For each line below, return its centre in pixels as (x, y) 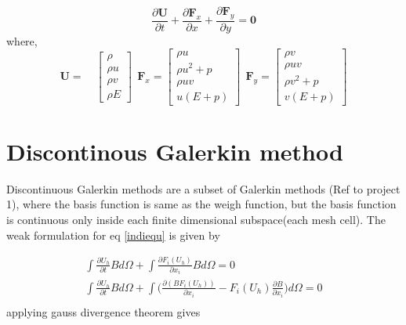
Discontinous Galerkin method (175, 151)
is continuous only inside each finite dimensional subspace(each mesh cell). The (196, 219)
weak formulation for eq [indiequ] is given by (113, 235)
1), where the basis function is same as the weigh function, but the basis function (201, 204)
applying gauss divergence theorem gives (103, 311)
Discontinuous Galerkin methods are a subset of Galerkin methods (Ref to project (203, 188)
